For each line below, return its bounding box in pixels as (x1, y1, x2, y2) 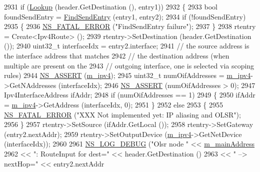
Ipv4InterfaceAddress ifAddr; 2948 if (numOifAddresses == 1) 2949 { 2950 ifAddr (4, 89, 255, 100)
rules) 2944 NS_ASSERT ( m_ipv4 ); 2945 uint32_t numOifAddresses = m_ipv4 (4, 70, 251, 80)
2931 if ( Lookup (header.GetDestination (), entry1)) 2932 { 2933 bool (4, 1, 217, 11)
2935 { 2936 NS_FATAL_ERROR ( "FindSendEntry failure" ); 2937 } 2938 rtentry (4, 21, 256, 31)
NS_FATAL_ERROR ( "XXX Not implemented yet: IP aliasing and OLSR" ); (4, 109, 241, 119)
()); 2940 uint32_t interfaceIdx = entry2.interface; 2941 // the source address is (4, 40, 249, 51)
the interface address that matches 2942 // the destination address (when (4, 50, 229, 60)
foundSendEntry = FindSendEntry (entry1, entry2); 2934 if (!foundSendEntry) (4, 11, 246, 21)
